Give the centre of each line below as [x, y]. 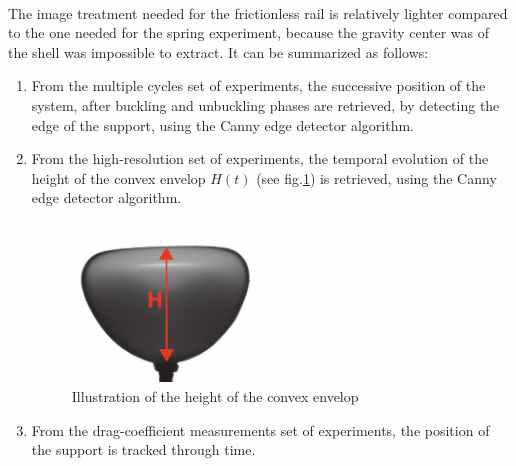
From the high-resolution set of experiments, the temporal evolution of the [260, 158]
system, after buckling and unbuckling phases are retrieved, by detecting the [265, 104]
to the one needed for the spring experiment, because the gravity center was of [249, 32]
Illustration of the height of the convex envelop [215, 396]
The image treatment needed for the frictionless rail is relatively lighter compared [258, 12]
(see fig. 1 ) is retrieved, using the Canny [376, 177]
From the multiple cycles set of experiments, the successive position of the [258, 85]
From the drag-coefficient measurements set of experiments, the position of [260, 429]
